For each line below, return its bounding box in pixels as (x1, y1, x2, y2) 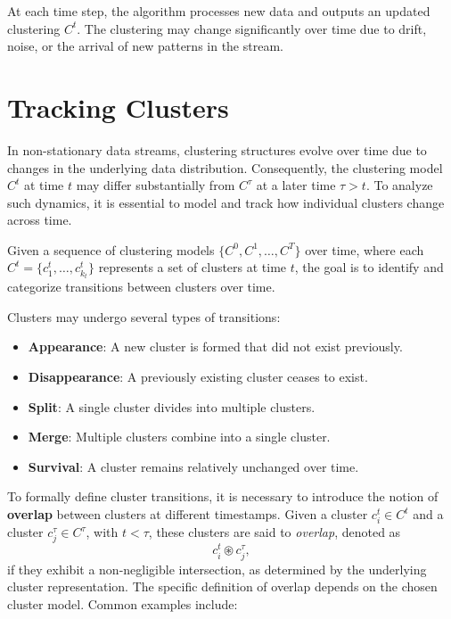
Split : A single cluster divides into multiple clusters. (28, 397, 316, 416)
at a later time (256, 176, 336, 194)
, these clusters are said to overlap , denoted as (148, 523, 401, 541)
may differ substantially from (76, 176, 235, 194)
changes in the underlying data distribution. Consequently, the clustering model (7, 158, 443, 177)
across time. (7, 210, 72, 229)
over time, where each (305, 240, 424, 259)
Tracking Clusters (7, 88, 229, 125)
